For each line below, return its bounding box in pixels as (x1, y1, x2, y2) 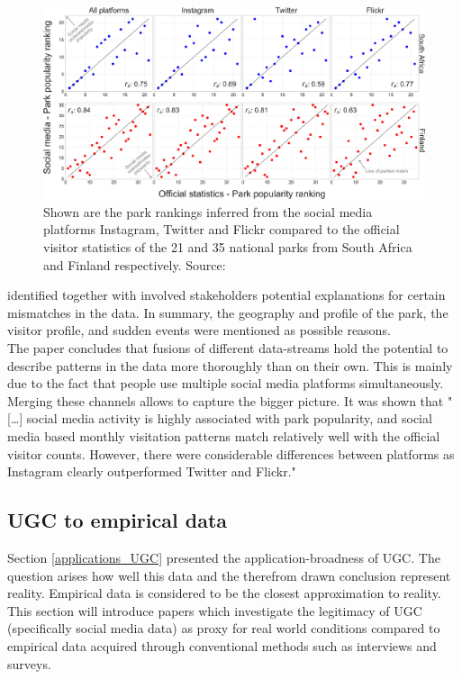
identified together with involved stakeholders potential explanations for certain (7, 285, 446, 304)
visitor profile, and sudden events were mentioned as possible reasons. (7, 321, 391, 339)
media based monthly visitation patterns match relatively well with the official (7, 426, 440, 445)
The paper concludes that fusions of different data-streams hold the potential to (7, 338, 448, 357)
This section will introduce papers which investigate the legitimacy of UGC (7, 601, 422, 620)
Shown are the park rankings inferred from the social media (43, 202, 373, 221)
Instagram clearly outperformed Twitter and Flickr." (7, 462, 296, 481)
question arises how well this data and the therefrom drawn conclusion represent (7, 566, 451, 584)
